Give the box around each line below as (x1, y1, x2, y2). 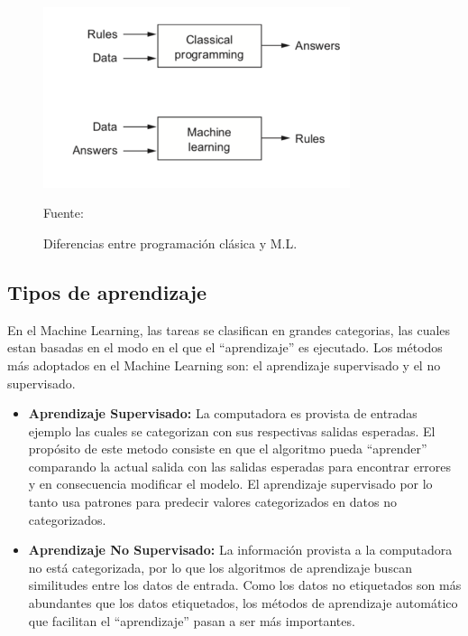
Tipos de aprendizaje (7, 277, 207, 305)
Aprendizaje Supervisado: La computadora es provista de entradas (28, 404, 418, 423)
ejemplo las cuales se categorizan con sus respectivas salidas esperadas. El (28, 421, 436, 440)
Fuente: (43, 203, 84, 222)
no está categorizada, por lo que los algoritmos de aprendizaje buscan (28, 557, 412, 576)
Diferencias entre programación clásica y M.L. (43, 233, 298, 252)
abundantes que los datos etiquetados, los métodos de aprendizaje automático (28, 594, 458, 613)
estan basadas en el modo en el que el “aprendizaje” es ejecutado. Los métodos (7, 338, 443, 357)
